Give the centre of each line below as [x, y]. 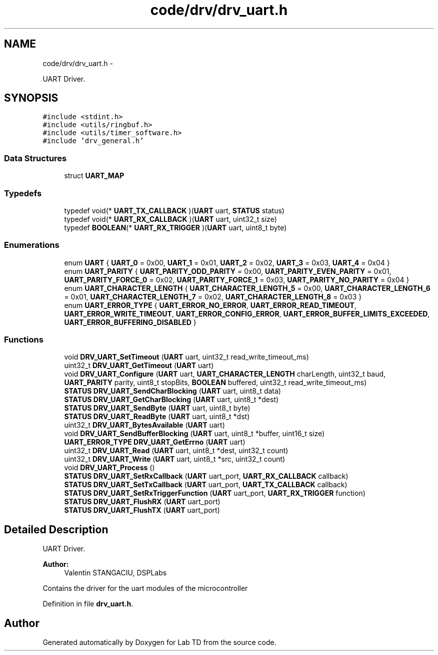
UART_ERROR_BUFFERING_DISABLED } [130, 322]
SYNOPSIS [31, 98]
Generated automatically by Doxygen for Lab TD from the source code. [159, 642]
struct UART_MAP [94, 176]
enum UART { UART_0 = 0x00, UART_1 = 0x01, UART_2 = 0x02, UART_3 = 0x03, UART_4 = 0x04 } [227, 262]
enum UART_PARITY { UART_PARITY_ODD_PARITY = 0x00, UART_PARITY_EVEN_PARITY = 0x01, [228, 271]
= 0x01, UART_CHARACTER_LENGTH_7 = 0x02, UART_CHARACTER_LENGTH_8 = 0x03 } [213, 296]
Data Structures [35, 158]
